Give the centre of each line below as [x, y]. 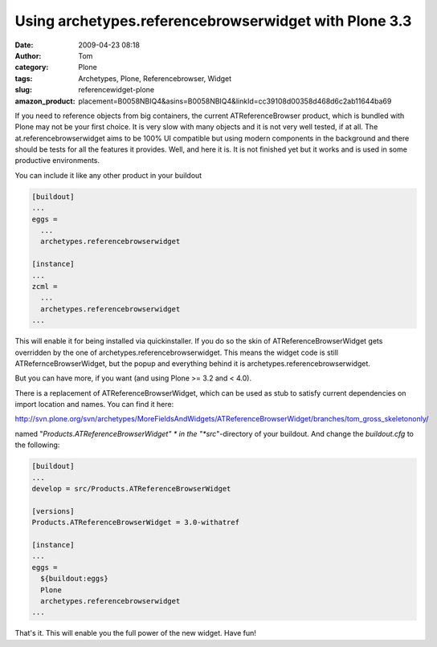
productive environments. [57, 161]
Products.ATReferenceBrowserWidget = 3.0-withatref [136, 523]
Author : [28, 55]
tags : [24, 78]
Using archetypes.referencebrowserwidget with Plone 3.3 [213, 21]
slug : [23, 90]
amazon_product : [45, 101]
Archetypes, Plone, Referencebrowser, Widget [155, 78]
